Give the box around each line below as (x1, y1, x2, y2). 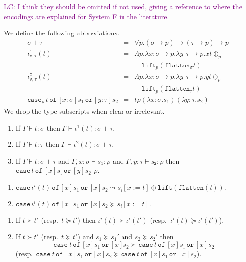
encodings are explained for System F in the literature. (4, 11, 169, 21)
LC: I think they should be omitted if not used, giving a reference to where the (4, 1, 242, 11)
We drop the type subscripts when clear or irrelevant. (4, 106, 165, 116)
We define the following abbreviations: (4, 28, 119, 38)
